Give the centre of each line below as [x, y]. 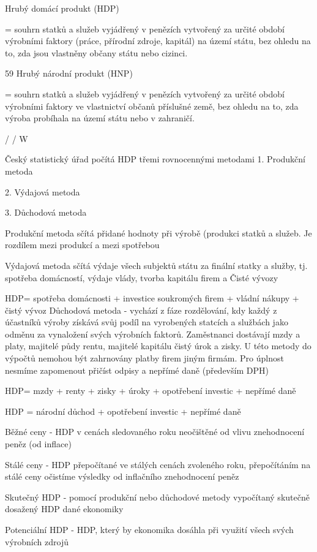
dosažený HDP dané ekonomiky [64, 509]
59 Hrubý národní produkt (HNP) [69, 73]
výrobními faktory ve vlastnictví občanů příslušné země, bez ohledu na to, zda [152, 106]
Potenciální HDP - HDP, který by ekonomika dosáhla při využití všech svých [149, 529]
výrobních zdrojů [37, 541]
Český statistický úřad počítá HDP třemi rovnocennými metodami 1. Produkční [155, 159]
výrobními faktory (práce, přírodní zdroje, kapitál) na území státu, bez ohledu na [158, 41]
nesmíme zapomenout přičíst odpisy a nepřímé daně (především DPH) [137, 370]
